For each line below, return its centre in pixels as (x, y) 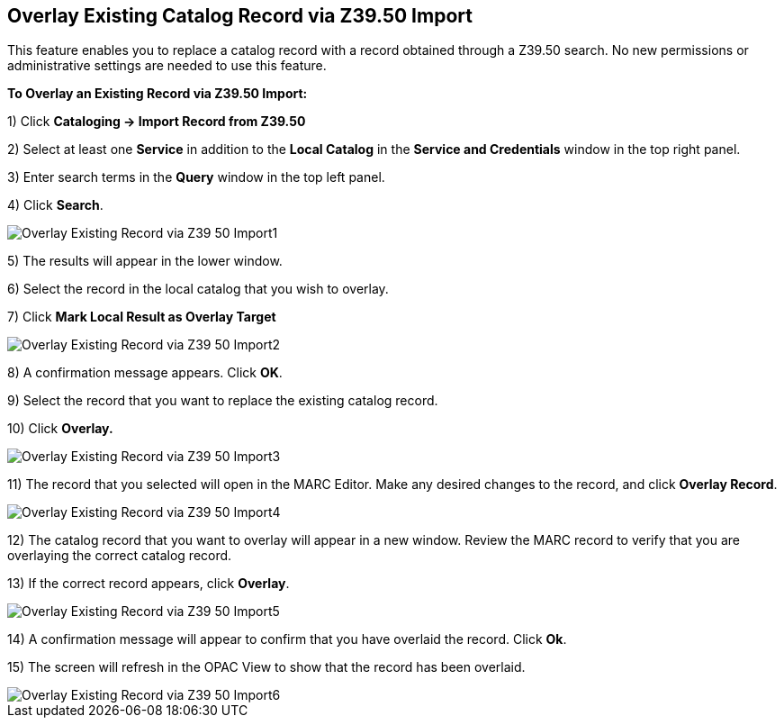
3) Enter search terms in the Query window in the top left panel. (196, 177)
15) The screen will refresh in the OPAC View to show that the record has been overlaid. (266, 667)
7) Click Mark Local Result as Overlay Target (142, 317)
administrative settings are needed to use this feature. (167, 66)
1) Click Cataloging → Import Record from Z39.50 (157, 122)
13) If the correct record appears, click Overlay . (149, 584)
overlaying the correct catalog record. (120, 556)
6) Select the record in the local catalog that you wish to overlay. (198, 289)
